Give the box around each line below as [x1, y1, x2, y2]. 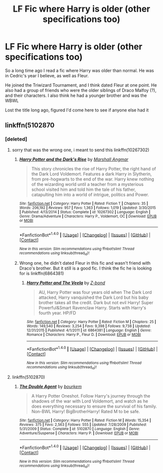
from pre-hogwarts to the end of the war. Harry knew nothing [31, 176, 154, 182]
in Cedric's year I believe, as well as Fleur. [5, 73, 89, 78]
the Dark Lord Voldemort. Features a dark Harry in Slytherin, [31, 171, 152, 177]
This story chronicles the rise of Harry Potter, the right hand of [31, 165, 156, 171]
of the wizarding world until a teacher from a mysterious [31, 181, 144, 187]
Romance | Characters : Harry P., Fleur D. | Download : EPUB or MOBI [26, 332, 141, 337]
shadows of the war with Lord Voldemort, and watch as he [31, 398, 148, 404]
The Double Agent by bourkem [19, 383, 82, 389]
